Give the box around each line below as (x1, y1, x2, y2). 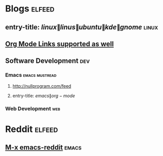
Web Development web (5, 105, 60, 112)
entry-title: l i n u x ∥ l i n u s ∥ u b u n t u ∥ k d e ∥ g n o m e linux (5, 23, 158, 31)
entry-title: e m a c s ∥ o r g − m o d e (12, 93, 75, 99)
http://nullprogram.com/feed (12, 83, 71, 89)
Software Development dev (5, 57, 90, 65)
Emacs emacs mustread (5, 72, 56, 79)
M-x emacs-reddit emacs (5, 143, 81, 152)
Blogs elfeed (5, 3, 55, 14)
